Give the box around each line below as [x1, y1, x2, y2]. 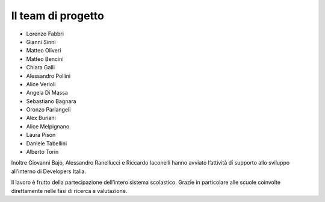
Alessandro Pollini [26, 72, 71, 80]
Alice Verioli [26, 80, 56, 87]
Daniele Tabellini [26, 139, 67, 147]
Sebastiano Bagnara [26, 97, 76, 105]
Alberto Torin [26, 148, 59, 156]
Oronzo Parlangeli [26, 106, 71, 113]
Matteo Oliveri [26, 47, 61, 54]
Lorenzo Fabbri [26, 30, 64, 37]
